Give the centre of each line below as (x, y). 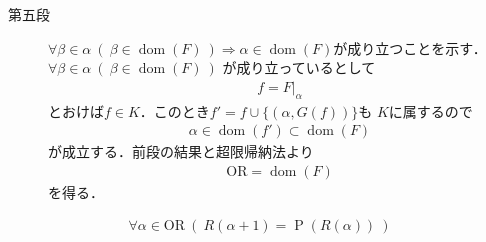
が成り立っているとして (299, 67)
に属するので (430, 110)
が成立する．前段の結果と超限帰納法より (181, 151)
